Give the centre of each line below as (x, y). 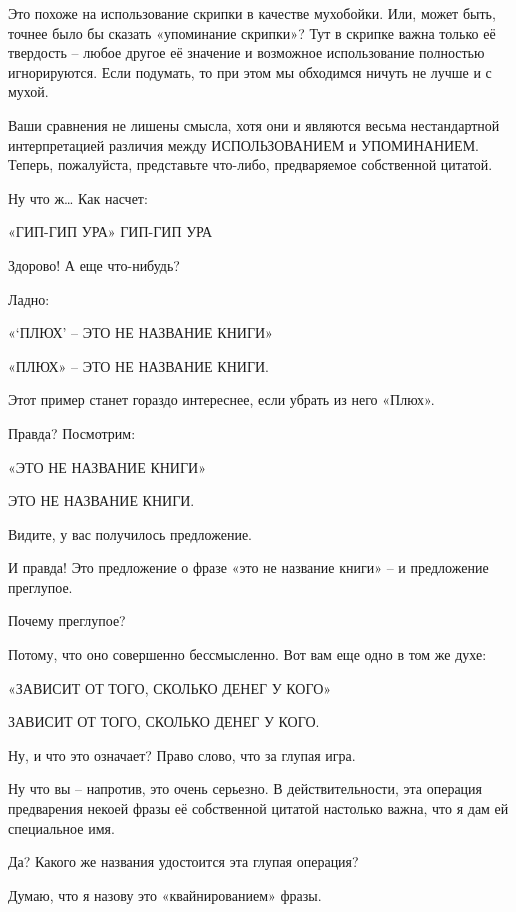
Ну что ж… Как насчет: (78, 197)
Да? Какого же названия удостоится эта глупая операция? (183, 861)
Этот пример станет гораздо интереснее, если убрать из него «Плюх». (221, 399)
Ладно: (29, 298)
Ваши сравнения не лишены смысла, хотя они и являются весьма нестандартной (254, 124)
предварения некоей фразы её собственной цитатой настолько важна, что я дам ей (258, 808)
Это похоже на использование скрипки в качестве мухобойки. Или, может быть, (252, 13)
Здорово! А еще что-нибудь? (94, 264)
